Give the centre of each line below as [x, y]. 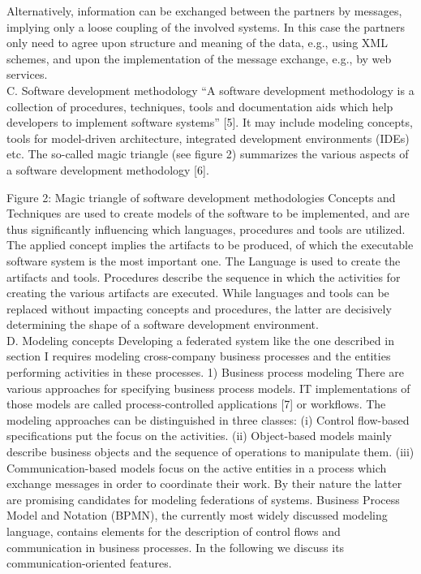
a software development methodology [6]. [108, 169]
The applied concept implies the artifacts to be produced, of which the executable [210, 245]
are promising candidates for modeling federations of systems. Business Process [203, 499]
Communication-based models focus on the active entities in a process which [197, 467]
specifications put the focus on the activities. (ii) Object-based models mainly [199, 436]
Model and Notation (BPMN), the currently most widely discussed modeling [197, 515]
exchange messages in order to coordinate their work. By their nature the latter [204, 483]
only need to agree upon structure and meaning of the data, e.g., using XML [197, 43]
